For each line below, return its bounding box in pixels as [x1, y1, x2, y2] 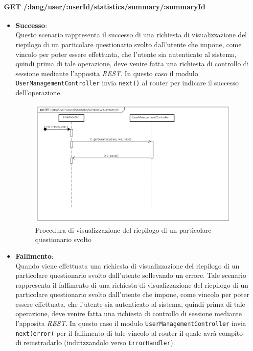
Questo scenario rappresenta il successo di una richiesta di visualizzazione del [15, 29, 247, 40]
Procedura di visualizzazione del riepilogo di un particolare [35, 224, 211, 235]
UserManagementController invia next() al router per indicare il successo [15, 78, 239, 88]
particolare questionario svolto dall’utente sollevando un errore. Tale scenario [15, 270, 246, 280]
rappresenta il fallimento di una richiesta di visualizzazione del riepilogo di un [15, 279, 249, 290]
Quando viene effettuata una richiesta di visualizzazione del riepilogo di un [15, 260, 240, 270]
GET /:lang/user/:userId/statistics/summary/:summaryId [4, 1, 206, 11]
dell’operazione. [15, 87, 62, 98]
